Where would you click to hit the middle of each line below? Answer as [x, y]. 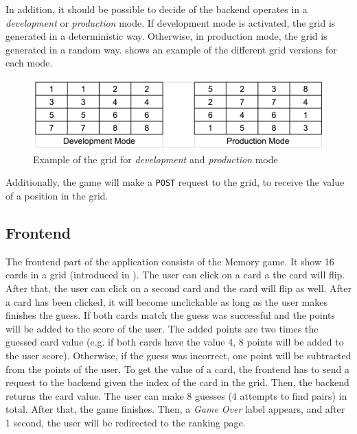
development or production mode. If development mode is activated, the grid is [171, 22]
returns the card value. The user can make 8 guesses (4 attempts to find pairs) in [176, 395]
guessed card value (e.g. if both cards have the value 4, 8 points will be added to [175, 342]
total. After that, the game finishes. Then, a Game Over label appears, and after [175, 409]
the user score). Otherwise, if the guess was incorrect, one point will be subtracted [178, 355]
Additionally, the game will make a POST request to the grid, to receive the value [175, 182]
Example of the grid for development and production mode [156, 159]
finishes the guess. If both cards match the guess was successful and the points [171, 315]
